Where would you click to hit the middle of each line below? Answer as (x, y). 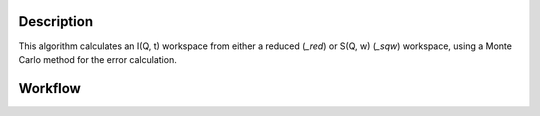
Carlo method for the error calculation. (97, 59)
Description (56, 21)
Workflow (50, 88)
